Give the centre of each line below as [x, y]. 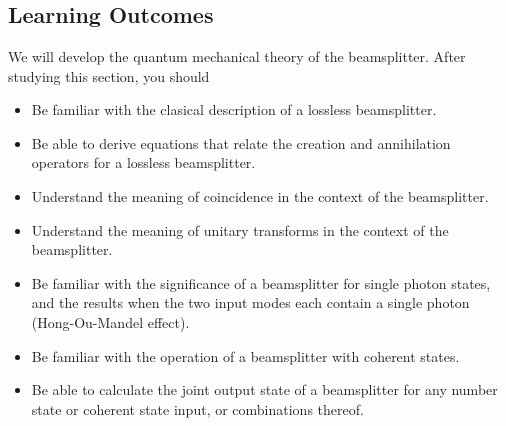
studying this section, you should [109, 75]
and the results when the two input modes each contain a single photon [250, 302]
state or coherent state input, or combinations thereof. [197, 408]
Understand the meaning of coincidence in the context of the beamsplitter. [260, 195]
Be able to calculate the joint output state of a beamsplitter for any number [264, 389]
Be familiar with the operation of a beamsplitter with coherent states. [245, 355]
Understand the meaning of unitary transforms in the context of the [240, 229]
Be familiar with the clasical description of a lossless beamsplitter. [234, 109]
